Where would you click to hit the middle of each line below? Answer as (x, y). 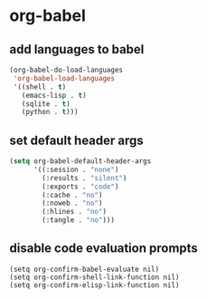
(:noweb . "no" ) (72, 203)
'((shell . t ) (40, 87)
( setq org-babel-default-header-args (80, 161)
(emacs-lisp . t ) (54, 95)
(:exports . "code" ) (80, 187)
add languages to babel (77, 49)
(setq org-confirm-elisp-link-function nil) (94, 285)
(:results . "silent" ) (85, 178)
